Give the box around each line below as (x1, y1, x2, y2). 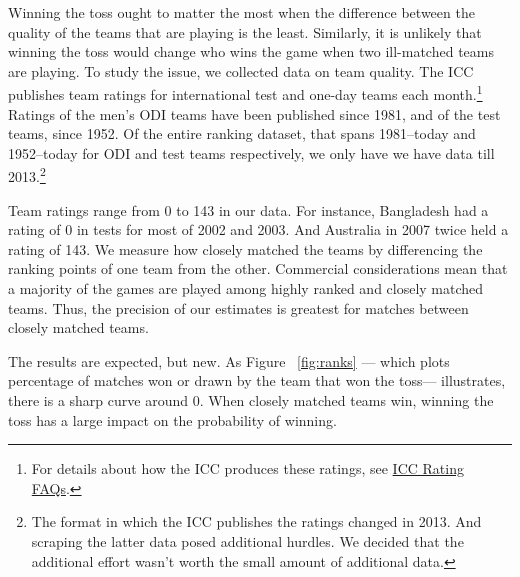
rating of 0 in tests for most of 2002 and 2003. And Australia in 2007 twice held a (8, 219, 509, 240)
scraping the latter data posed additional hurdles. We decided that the (31, 530, 464, 551)
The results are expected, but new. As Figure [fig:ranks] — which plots (8, 350, 450, 371)
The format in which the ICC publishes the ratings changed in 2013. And (31, 511, 482, 532)
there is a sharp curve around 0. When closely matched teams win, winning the (8, 390, 494, 410)
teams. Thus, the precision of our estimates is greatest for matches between (8, 297, 469, 318)
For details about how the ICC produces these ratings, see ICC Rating (31, 458, 464, 479)
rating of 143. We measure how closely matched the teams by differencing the (8, 238, 483, 259)
